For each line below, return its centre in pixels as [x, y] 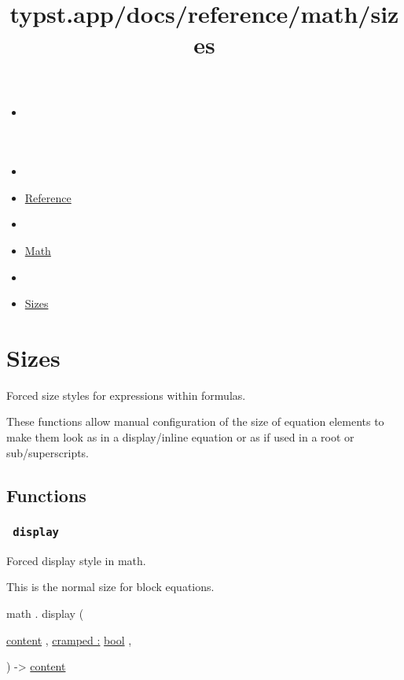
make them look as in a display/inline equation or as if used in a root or [180, 437]
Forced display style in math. [76, 560]
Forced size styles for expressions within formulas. [126, 395]
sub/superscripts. [48, 452]
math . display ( [45, 613]
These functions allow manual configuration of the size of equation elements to [195, 421]
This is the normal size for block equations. [110, 587]
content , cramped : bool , [69, 639]
